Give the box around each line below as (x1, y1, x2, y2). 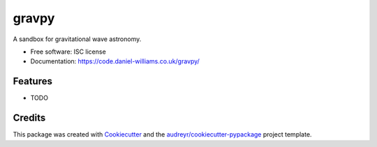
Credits (13, 112, 46, 124)
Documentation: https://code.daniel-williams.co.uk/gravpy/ (30, 57, 200, 65)
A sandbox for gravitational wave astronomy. (13, 35, 142, 43)
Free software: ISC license (30, 47, 106, 56)
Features (13, 75, 52, 87)
